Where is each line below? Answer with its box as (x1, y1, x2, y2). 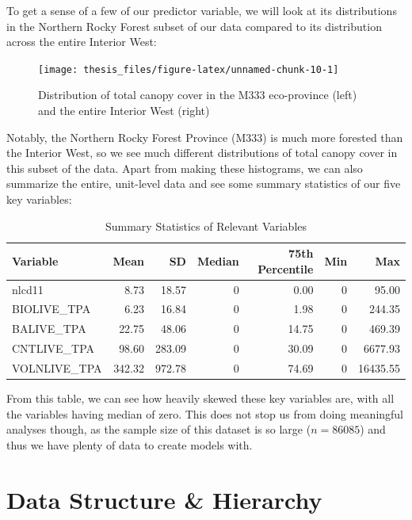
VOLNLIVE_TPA (12, 360, 102, 376)
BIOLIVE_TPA (12, 300, 91, 317)
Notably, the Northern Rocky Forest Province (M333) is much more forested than (6, 128, 403, 145)
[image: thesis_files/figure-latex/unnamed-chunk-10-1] (38, 63, 339, 75)
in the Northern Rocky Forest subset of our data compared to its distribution (6, 17, 382, 34)
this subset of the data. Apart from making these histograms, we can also (6, 159, 363, 176)
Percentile (257, 260, 314, 277)
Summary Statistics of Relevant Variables (105, 217, 307, 234)
